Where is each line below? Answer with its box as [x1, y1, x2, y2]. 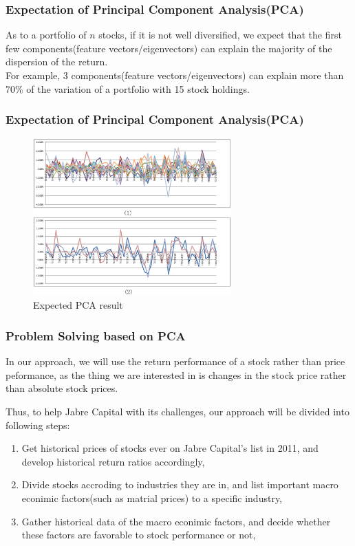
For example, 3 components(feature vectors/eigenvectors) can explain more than [6, 68, 344, 82]
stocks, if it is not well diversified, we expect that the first [98, 28, 342, 42]
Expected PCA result [33, 298, 123, 312]
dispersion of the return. [6, 54, 108, 69]
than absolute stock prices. [6, 381, 118, 395]
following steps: [6, 417, 70, 432]
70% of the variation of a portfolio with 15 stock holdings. [6, 81, 250, 96]
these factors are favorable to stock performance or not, [21, 527, 256, 542]
